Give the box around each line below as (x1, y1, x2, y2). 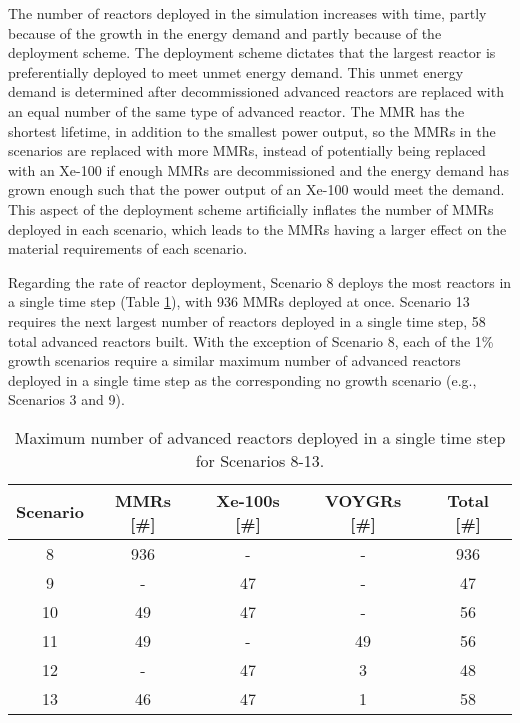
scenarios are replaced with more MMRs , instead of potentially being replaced (8, 140, 486, 161)
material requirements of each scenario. (8, 238, 248, 259)
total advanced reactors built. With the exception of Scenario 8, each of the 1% (8, 330, 494, 351)
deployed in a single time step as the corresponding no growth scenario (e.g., (8, 369, 477, 390)
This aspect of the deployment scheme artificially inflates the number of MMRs (8, 198, 494, 219)
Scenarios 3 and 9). (8, 389, 125, 410)
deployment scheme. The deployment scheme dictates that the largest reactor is (8, 42, 496, 63)
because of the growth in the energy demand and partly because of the (8, 22, 442, 43)
